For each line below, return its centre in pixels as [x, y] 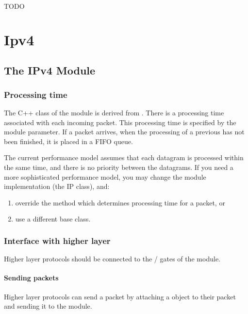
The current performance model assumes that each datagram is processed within [124, 157]
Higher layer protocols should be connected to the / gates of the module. [112, 259]
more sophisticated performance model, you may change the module [105, 176]
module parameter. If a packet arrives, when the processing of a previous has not [124, 132]
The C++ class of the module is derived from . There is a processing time [114, 112]
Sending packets [31, 278]
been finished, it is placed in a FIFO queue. [68, 141]
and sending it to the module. [48, 306]
